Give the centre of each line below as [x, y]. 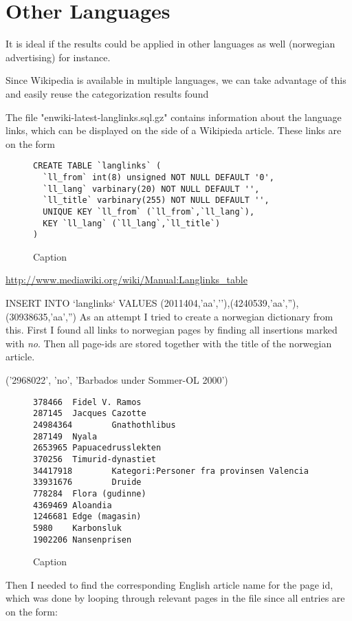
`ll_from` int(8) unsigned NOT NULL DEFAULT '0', [158, 177]
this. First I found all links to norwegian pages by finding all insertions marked [172, 330]
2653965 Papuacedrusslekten [97, 448]
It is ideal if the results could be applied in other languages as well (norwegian [170, 44]
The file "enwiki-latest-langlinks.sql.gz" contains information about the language [174, 117]
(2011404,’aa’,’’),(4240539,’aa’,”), [230, 303]
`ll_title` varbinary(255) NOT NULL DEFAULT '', [156, 200]
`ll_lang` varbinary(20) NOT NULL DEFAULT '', [151, 189]
